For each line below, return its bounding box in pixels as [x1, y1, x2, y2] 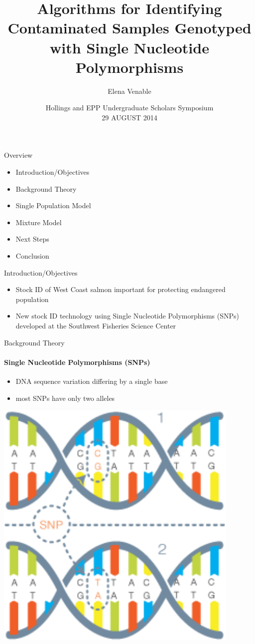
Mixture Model [15, 217, 62, 227]
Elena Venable [108, 85, 151, 96]
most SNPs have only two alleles [15, 392, 115, 403]
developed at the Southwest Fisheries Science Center [15, 321, 176, 330]
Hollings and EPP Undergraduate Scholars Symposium [45, 102, 214, 113]
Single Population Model [15, 200, 91, 211]
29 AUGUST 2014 [102, 112, 157, 122]
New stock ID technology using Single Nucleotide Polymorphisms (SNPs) [15, 311, 240, 321]
